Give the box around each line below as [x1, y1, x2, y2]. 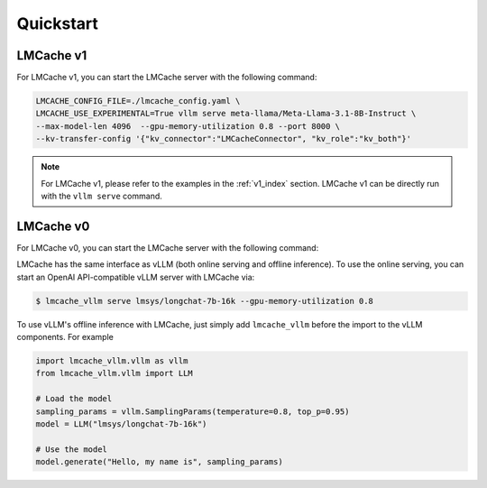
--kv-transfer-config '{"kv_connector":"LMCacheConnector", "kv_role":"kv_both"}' [35, 134, 412, 144]
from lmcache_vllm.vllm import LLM [35, 368, 193, 379]
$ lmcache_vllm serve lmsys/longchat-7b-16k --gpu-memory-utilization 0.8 [35, 296, 374, 306]
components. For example [16, 332, 115, 343]
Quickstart [16, 14, 99, 33]
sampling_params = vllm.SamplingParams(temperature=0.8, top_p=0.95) [35, 406, 350, 417]
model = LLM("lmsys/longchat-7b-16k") [35, 419, 207, 428]
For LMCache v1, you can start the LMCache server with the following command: [16, 72, 317, 83]
